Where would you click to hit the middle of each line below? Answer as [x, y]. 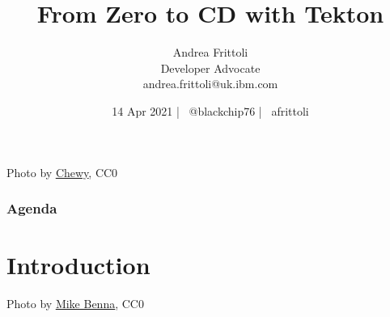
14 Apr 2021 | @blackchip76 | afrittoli [210, 110]
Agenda [32, 208]
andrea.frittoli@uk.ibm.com [210, 84]
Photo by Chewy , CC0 [62, 172]
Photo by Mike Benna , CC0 [75, 304]
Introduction [78, 265]
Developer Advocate [210, 68]
